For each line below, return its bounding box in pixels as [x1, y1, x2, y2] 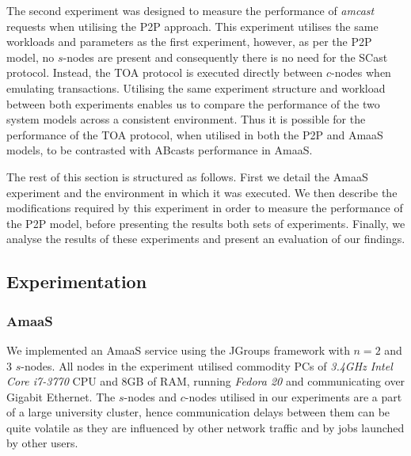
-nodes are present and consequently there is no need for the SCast [63, 48, 388, 65]
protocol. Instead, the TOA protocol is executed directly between [6, 64, 323, 81]
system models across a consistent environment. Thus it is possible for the [6, 111, 366, 127]
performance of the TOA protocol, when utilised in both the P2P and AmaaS [6, 126, 383, 142]
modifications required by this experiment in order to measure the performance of [6, 199, 403, 216]
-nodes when [330, 64, 391, 81]
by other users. [6, 435, 78, 451]
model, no [6, 48, 55, 65]
